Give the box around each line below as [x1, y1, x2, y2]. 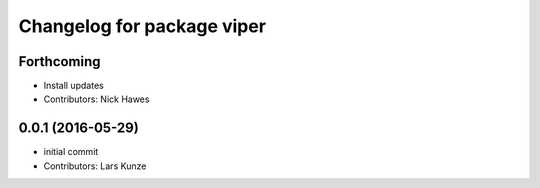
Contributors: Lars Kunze [43, 160, 147, 172]
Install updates [43, 80, 104, 92]
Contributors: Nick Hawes [43, 93, 150, 105]
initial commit [43, 146, 99, 158]
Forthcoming [18, 53, 101, 70]
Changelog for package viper [18, 15, 267, 37]
